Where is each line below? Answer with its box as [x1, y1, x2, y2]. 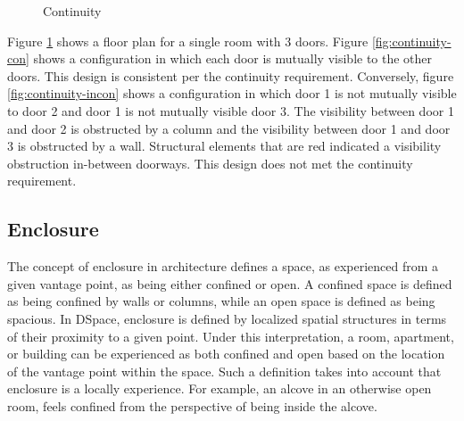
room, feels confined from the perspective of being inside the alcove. [7, 396, 377, 415]
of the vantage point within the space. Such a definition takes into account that [7, 361, 442, 380]
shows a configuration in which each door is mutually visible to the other [33, 49, 433, 68]
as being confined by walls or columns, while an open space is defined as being [7, 292, 435, 310]
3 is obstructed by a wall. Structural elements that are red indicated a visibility [7, 136, 442, 155]
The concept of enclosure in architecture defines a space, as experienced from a [7, 257, 439, 276]
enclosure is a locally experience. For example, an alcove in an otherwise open [7, 379, 432, 398]
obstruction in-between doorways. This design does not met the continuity [7, 153, 413, 172]
